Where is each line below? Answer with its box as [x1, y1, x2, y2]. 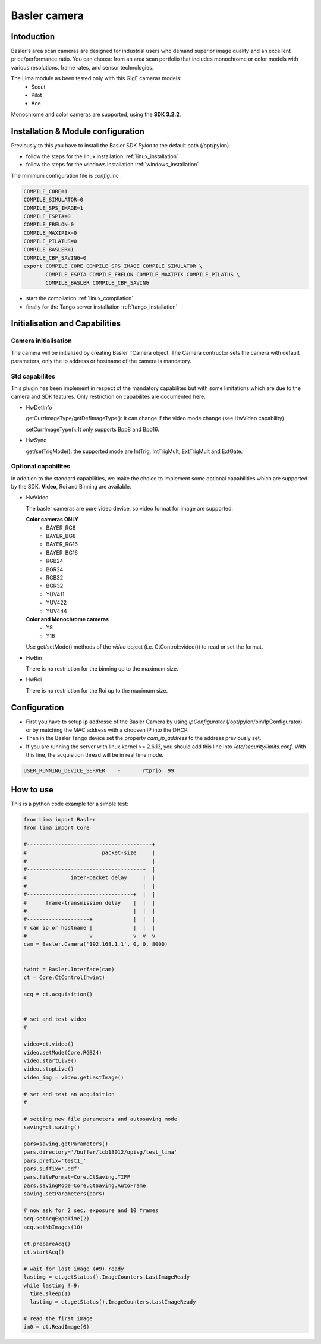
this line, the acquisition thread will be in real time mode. [26, 751, 163, 758]
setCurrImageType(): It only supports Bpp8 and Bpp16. [26, 426, 160, 433]
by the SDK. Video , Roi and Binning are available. [11, 483, 132, 490]
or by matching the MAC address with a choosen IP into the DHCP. [26, 726, 190, 734]
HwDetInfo [26, 404, 52, 411]
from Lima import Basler [23, 816, 96, 823]
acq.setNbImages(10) [23, 1223, 83, 1230]
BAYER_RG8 [46, 524, 76, 531]
